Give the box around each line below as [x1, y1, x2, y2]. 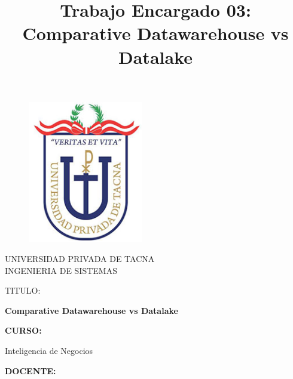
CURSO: [5, 324, 42, 337]
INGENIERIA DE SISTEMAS [5, 264, 117, 276]
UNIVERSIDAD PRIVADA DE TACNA [5, 252, 155, 265]
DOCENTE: [5, 364, 56, 377]
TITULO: [5, 284, 41, 297]
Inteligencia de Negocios [5, 344, 93, 357]
